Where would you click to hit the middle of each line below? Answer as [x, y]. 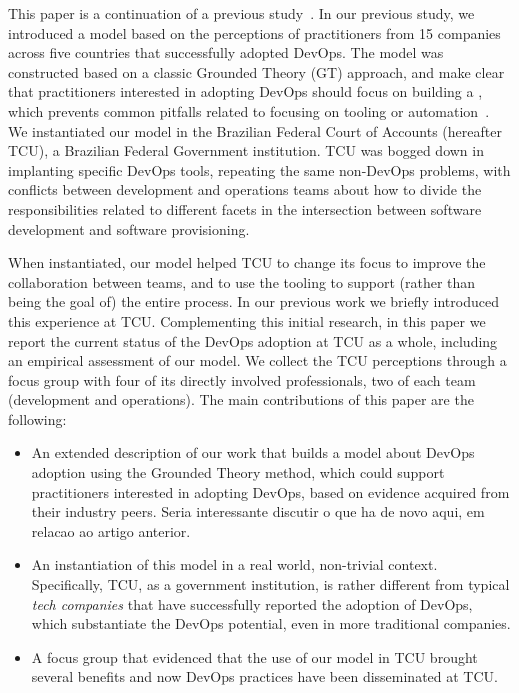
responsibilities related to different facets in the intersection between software [245, 208]
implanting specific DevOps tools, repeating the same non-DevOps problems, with [259, 169]
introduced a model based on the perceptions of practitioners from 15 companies [254, 32]
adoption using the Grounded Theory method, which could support [238, 472]
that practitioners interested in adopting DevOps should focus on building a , [245, 91]
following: [37, 418]
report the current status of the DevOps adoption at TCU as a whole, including [253, 340]
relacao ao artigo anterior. [111, 530]
